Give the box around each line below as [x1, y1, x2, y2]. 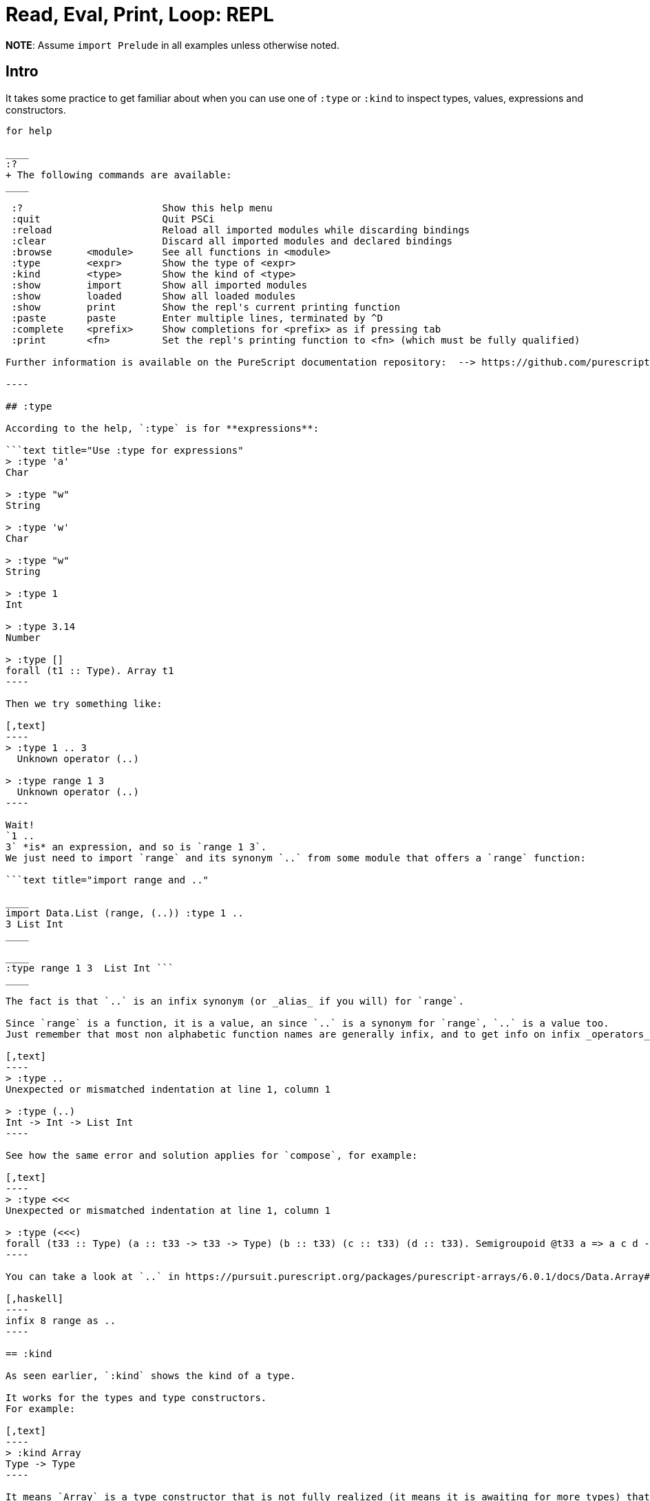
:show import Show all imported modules [11, 279, 308, 291]
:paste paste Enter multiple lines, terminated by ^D [11, 312, 383, 324]
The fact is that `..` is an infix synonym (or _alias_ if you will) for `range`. [6, 995, 464, 1007]
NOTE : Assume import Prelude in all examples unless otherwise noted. [6, 39, 339, 51]
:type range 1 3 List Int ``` [6, 962, 174, 974]
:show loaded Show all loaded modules [11, 290, 296, 302]
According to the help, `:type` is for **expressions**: [6, 422, 319, 434]
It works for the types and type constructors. [6, 1392, 267, 1403]
